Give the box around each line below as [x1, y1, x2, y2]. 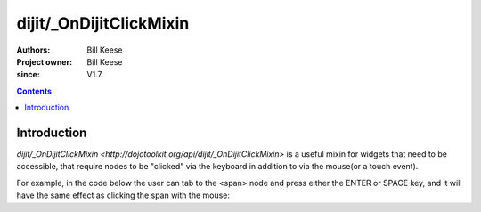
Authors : [16, 45, 51, 55]
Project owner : [16, 56, 73, 67]
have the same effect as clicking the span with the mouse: [16, 190, 231, 200]
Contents [16, 86, 53, 96]
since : [16, 69, 40, 80]
